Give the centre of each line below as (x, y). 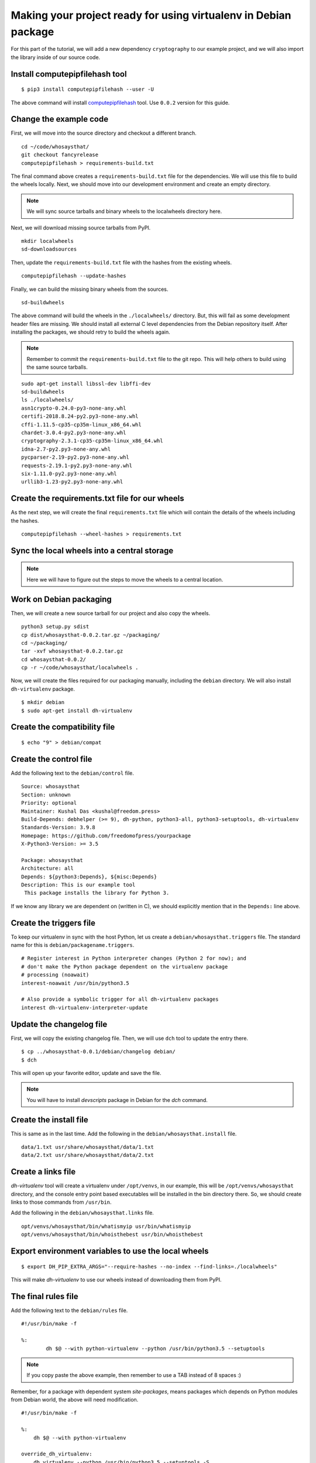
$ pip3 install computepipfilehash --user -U (88, 90)
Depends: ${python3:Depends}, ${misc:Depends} (89, 877)
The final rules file (44, 1296)
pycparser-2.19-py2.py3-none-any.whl (75, 457)
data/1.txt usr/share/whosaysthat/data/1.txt (88, 1147)
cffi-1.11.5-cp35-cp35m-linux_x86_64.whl (81, 425)
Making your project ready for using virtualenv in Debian (151, 15)
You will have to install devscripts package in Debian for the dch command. (117, 1100)
